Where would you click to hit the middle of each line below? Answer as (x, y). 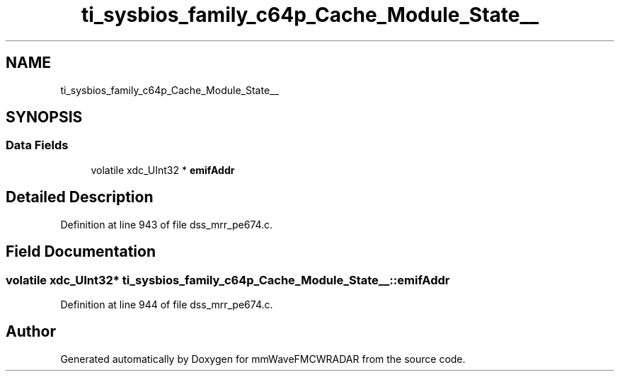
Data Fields (37, 145)
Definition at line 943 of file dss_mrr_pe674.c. (167, 224)
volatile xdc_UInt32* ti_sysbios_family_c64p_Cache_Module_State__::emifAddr (228, 280)
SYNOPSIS (44, 117)
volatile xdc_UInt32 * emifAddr (163, 170)
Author (31, 332)
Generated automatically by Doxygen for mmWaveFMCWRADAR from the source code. (263, 359)
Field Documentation (81, 252)
